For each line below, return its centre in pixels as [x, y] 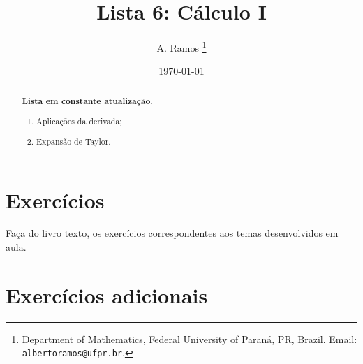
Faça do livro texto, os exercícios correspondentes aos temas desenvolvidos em [172, 233]
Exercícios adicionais [107, 294]
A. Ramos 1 [181, 46]
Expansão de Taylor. [74, 141]
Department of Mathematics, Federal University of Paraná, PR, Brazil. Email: [190, 338]
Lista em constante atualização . [87, 101]
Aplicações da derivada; [79, 121]
